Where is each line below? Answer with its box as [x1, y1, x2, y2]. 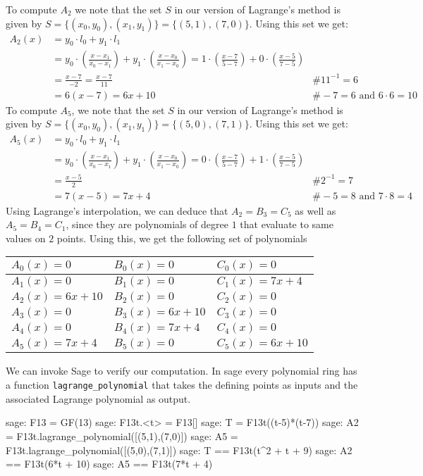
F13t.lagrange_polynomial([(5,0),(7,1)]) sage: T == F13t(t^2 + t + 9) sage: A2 [6, 442, 352, 457]
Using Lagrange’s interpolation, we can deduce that [6, 203, 228, 218]
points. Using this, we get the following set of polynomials [56, 230, 307, 245]
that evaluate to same [240, 217, 333, 232]
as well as [295, 203, 336, 218]
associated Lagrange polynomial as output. [6, 391, 191, 406]
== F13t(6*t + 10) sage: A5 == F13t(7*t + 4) [6, 456, 213, 471]
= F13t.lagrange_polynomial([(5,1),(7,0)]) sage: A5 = [6, 428, 238, 443]
